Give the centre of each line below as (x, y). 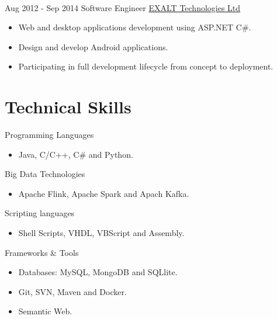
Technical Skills (68, 107)
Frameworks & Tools (42, 252)
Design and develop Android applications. (93, 46)
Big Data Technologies (45, 174)
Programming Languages (49, 135)
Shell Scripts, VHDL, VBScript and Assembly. (101, 233)
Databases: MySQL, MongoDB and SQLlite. (98, 272)
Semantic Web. (45, 311)
